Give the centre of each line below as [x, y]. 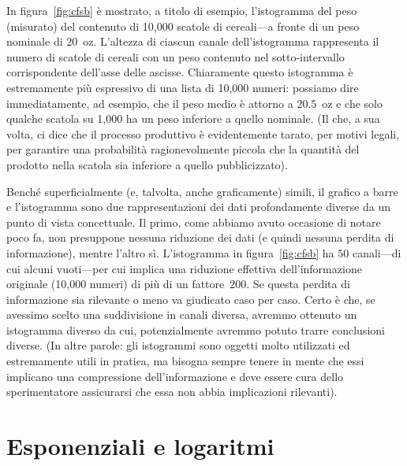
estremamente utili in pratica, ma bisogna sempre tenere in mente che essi [185, 361]
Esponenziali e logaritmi [140, 446]
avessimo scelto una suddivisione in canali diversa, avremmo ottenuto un [182, 314]
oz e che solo [352, 103]
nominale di [35, 41]
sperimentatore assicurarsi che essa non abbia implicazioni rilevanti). [172, 392]
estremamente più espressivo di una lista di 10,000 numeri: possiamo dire [183, 87]
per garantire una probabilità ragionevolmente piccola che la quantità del [183, 149]
